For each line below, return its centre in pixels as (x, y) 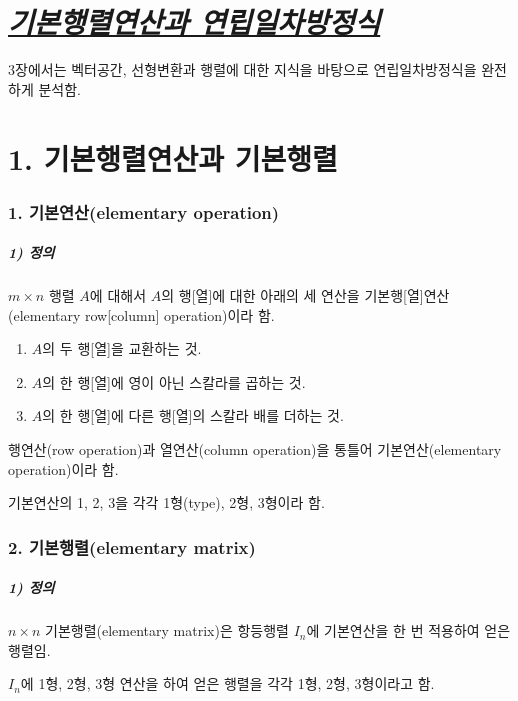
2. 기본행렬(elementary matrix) (132, 546)
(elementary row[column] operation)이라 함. (141, 314)
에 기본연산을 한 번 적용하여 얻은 (408, 630)
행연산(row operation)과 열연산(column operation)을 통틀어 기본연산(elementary (255, 449)
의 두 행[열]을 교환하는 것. (122, 348)
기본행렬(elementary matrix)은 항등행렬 (167, 630)
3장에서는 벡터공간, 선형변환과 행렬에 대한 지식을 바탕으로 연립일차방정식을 (242, 69)
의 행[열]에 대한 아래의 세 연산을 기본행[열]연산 (305, 295)
